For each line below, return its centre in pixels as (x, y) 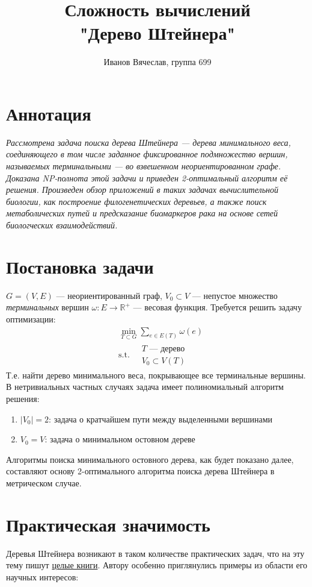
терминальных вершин (47, 307)
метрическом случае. (44, 483)
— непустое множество (235, 295)
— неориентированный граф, (109, 295)
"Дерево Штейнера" (158, 33)
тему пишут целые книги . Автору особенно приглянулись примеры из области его (157, 565)
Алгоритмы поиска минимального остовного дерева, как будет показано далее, (150, 459)
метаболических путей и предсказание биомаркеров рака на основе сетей (142, 213)
